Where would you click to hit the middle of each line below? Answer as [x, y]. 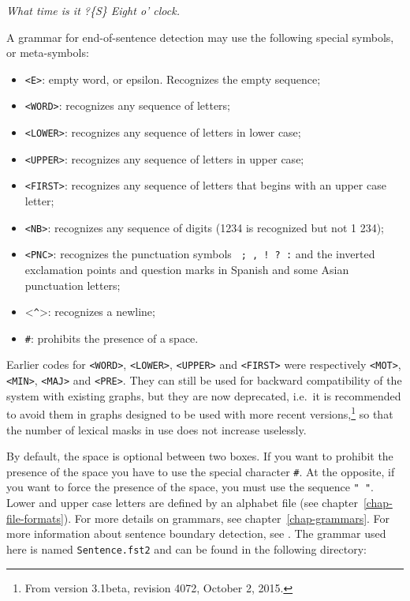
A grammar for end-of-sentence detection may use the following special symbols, [200, 37]
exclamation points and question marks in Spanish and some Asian [187, 269]
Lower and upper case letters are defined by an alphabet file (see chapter [182, 503]
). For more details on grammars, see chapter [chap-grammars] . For [227, 518]
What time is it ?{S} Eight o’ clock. [93, 10]
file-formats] [35, 518]
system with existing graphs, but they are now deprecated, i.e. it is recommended [204, 395]
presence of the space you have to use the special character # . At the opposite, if [201, 471]
